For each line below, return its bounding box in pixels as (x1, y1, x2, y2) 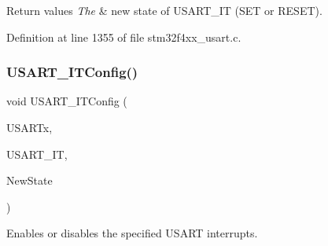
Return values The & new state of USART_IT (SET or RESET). (6, 2, 322, 18)
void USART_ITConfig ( (6, 93, 127, 109)
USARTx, (6, 119, 53, 135)
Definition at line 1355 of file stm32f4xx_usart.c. (6, 28, 241, 45)
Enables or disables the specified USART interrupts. (6, 225, 258, 241)
